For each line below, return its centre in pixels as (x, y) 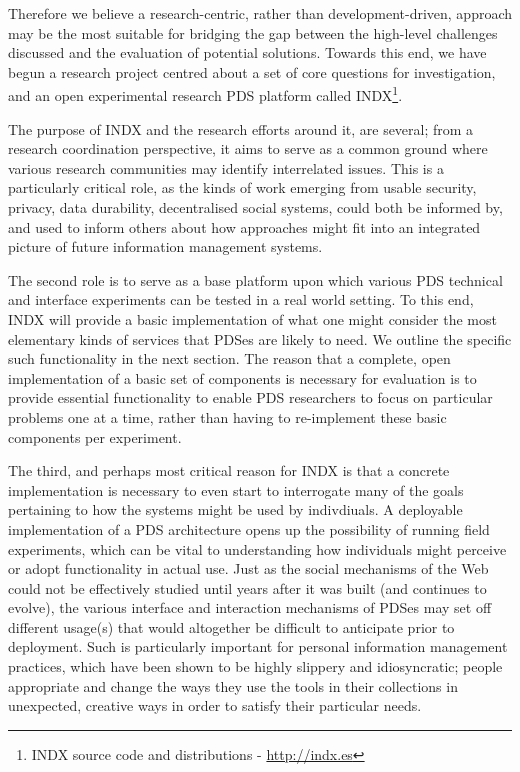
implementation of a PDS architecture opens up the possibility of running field (249, 528)
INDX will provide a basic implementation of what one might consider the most (252, 318)
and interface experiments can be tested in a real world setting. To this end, (241, 299)
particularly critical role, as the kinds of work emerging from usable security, (242, 187)
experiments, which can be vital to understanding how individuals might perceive (257, 548)
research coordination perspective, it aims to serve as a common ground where (248, 148)
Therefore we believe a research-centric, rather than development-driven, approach (260, 13)
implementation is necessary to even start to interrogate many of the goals (236, 489)
